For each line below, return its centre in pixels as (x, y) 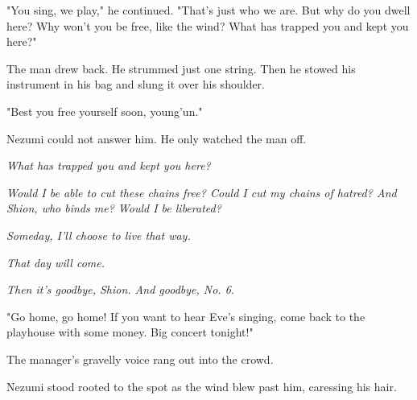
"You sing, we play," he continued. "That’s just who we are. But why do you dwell (208, 10)
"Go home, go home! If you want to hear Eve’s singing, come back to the (186, 316)
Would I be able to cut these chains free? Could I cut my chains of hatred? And (202, 192)
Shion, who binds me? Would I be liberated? (114, 208)
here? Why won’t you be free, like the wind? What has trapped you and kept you (208, 25)
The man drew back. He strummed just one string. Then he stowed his (181, 68)
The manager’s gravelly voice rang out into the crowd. (140, 359)
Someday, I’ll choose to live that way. (99, 235)
